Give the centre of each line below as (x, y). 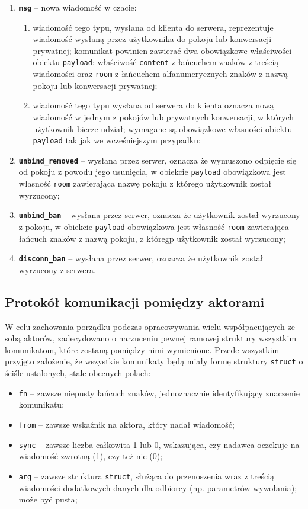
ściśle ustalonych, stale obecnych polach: (78, 373)
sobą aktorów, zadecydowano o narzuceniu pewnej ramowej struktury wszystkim (151, 338)
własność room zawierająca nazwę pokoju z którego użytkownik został (145, 183)
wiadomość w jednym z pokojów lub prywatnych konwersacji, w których (163, 116)
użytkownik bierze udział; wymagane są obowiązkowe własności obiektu (163, 128)
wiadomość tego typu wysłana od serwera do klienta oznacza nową (153, 105)
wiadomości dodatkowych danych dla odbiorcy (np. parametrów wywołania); (158, 487)
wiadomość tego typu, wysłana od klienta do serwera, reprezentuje (153, 27)
